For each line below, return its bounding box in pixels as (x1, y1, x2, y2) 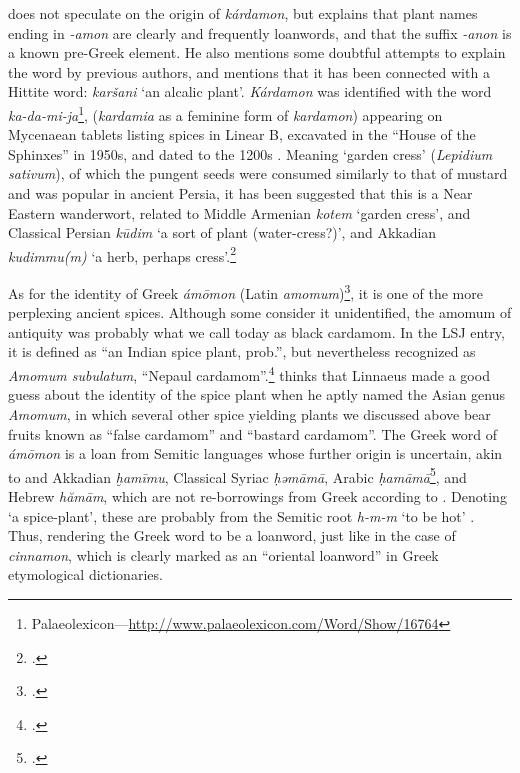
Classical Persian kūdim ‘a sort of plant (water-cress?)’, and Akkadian (8, 222, 437, 243)
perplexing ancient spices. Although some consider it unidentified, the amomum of (8, 302, 512, 323)
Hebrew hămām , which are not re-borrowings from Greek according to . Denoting (8, 485, 507, 506)
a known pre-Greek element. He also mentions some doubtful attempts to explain (8, 42, 506, 63)
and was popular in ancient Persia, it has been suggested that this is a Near (8, 183, 473, 203)
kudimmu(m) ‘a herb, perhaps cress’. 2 (8, 242, 237, 266)
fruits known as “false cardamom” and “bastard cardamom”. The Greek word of (8, 423, 498, 444)
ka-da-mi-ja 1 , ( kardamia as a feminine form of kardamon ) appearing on (8, 101, 443, 125)
